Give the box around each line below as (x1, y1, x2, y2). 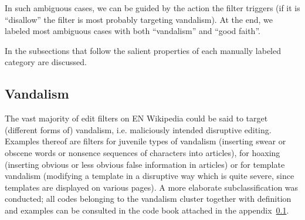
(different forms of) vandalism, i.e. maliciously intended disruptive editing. (5, 123, 272, 136)
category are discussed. (5, 56, 87, 68)
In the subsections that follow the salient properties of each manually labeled (5, 44, 282, 56)
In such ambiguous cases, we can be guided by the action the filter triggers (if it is (5, 2, 300, 13)
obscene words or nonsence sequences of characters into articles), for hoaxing (5, 146, 280, 158)
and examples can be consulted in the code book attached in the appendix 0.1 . (5, 204, 289, 216)
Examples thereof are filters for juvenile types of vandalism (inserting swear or (5, 135, 286, 147)
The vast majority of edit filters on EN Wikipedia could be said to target (5, 112, 268, 124)
